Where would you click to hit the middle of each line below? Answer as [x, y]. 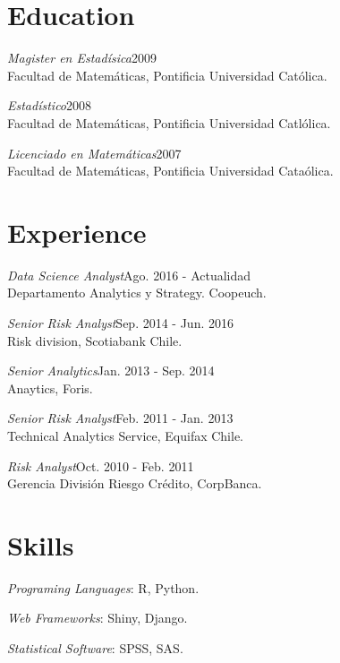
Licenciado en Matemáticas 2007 [94, 153]
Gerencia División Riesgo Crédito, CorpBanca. [135, 483]
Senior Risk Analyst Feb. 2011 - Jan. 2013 [120, 418]
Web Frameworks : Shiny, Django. [98, 618]
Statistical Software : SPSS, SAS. [95, 648]
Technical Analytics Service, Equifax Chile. [125, 435]
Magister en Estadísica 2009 [82, 58]
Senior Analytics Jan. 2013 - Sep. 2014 [111, 370]
